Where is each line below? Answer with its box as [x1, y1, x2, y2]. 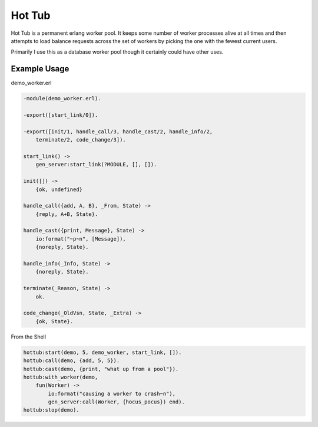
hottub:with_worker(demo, [23, 373, 98, 380]
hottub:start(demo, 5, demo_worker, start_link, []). [23, 349, 182, 356]
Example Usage [11, 64, 69, 74]
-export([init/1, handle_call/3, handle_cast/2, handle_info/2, [23, 128, 213, 135]
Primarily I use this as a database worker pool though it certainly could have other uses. [11, 48, 224, 55]
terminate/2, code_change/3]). [35, 136, 126, 143]
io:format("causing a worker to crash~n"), [48, 390, 176, 397]
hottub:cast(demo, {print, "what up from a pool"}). [23, 366, 179, 372]
